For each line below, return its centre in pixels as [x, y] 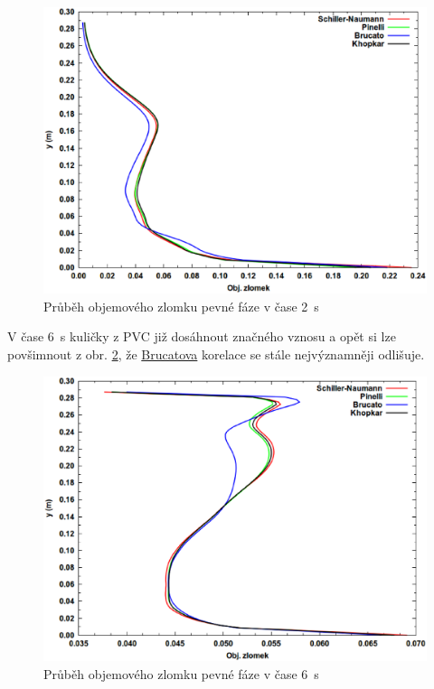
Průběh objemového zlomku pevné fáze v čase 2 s [181, 306]
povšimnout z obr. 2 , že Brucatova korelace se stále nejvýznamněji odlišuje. [216, 354]
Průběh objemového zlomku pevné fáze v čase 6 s [181, 674]
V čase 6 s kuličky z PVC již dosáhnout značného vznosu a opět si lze [202, 336]
